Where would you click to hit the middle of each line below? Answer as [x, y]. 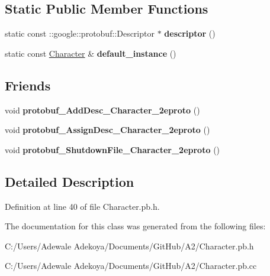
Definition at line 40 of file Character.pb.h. [82, 206]
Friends [28, 85]
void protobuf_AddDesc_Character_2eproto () [102, 110]
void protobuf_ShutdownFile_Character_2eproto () [112, 149]
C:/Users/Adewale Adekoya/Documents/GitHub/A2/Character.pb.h [129, 246]
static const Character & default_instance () [91, 53]
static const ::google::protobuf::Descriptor [80, 33]
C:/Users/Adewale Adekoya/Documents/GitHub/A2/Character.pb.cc [131, 266]
